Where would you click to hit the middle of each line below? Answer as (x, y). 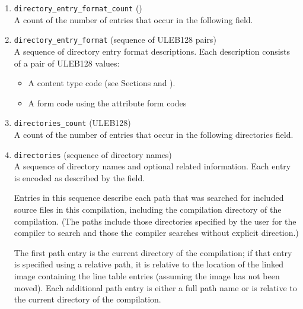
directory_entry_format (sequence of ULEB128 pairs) (115, 40)
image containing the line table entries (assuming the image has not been (147, 275)
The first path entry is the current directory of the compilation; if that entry (153, 252)
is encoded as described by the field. (79, 177)
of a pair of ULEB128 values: (67, 63)
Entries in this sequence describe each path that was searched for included (149, 198)
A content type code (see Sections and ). (102, 83)
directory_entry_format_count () (78, 8)
